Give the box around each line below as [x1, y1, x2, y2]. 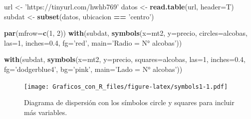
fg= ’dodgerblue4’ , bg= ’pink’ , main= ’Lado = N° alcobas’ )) [4, 63, 183, 74]
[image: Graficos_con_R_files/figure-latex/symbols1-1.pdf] [24, 83, 228, 90]
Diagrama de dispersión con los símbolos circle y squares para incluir [24, 97, 235, 108]
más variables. [24, 107, 67, 117]
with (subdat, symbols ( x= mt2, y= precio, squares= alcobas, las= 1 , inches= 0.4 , [4, 54, 246, 64]
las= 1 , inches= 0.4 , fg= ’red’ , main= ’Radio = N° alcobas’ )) [4, 37, 182, 48]
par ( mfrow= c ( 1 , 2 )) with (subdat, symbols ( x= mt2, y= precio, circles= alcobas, [4, 28, 248, 38]
